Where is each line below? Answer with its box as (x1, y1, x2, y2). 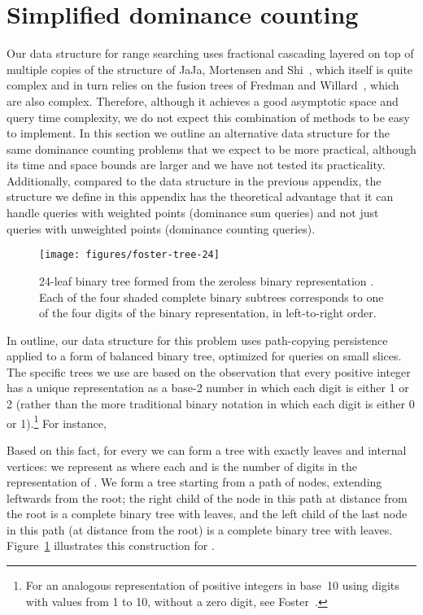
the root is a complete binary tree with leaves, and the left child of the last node (7, 505, 408, 522)
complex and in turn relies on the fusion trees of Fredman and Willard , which (7, 76, 399, 94)
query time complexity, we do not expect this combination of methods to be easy (7, 108, 410, 125)
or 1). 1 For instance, (7, 412, 107, 431)
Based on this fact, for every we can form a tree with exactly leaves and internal (7, 441, 407, 458)
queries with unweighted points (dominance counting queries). (7, 220, 316, 237)
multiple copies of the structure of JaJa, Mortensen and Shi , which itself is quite (7, 60, 413, 77)
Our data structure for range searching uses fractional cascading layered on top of (7, 45, 414, 62)
